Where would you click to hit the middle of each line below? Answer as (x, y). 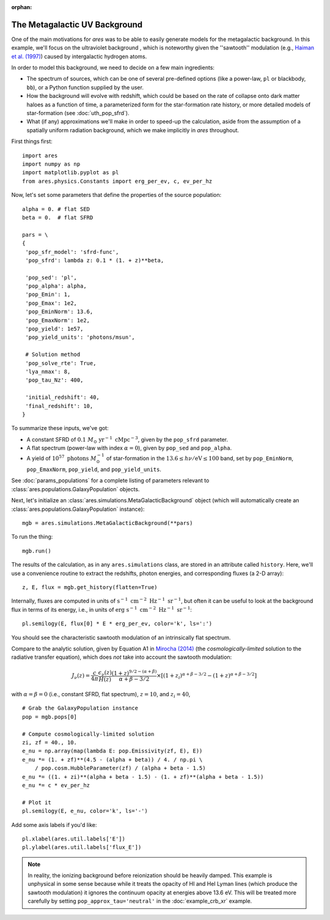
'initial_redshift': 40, (63, 397)
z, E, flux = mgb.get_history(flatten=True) (90, 587)
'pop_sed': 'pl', (51, 277)
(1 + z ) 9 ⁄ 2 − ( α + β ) (134, 673)
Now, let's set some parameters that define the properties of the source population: (116, 195)
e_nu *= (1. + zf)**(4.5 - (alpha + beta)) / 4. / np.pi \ (112, 759)
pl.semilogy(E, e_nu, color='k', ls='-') (85, 811)
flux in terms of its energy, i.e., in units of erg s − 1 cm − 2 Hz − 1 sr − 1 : (102, 609)
